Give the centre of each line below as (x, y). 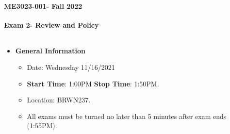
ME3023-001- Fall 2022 (43, 6)
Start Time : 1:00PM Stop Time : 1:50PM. (93, 83)
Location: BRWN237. (59, 100)
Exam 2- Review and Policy (51, 25)
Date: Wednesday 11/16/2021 (71, 67)
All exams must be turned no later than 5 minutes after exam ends (127, 116)
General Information (50, 51)
